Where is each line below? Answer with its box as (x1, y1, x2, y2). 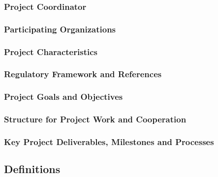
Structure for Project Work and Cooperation (4, 113, 187, 125)
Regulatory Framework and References (4, 68, 162, 80)
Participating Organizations (4, 23, 116, 35)
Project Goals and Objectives (4, 90, 123, 103)
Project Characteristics (4, 45, 97, 58)
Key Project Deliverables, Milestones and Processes (4, 135, 214, 147)
